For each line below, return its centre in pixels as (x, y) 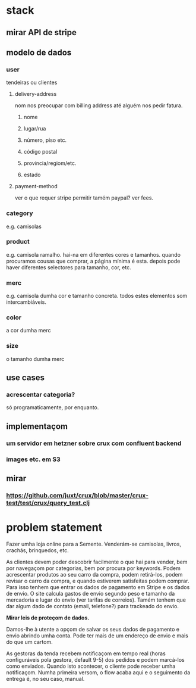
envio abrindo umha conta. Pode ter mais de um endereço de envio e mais (97, 636)
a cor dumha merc (29, 331)
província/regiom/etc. (50, 163)
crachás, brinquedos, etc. (38, 550)
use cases (26, 378)
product (18, 242)
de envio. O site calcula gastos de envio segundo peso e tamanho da (91, 593)
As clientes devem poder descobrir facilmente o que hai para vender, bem (97, 562)
